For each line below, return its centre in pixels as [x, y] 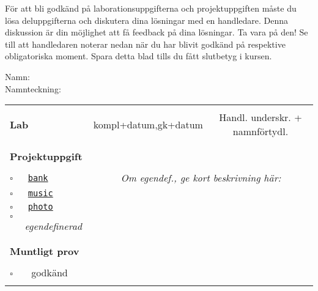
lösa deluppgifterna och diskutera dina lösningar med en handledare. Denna [147, 20]
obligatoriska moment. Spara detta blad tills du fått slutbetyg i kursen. [139, 56]
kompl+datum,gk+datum [148, 124]
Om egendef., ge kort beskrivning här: [201, 178]
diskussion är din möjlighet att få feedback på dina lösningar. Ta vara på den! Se [157, 32]
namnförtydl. [261, 131]
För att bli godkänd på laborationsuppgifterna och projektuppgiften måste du [151, 8]
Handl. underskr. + [261, 117]
